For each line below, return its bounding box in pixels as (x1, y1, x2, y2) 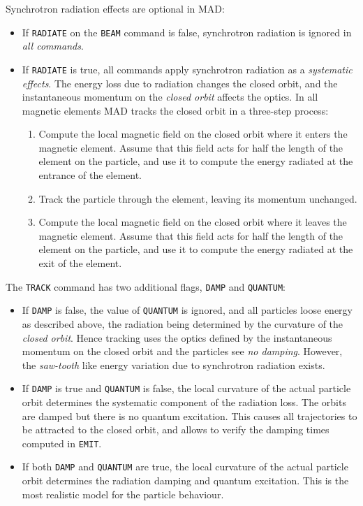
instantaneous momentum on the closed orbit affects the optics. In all (22, 89, 318, 104)
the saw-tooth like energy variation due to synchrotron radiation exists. (22, 357, 325, 372)
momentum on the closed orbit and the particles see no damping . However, (22, 344, 343, 359)
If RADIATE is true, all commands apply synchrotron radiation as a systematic (22, 62, 353, 76)
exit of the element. (38, 256, 122, 270)
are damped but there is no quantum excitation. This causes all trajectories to (22, 408, 357, 423)
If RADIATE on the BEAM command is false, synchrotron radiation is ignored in (22, 24, 352, 39)
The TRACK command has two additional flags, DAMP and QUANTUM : (6, 279, 286, 294)
